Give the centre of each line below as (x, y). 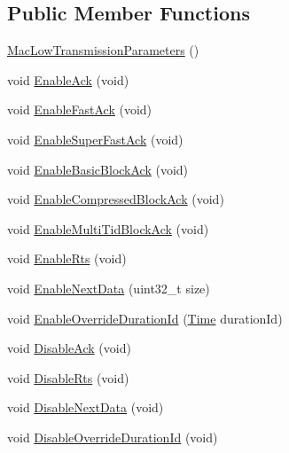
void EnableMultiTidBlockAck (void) (108, 228)
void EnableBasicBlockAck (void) (98, 169)
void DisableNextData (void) (86, 407)
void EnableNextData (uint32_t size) (109, 288)
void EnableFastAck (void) (80, 109)
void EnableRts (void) (67, 258)
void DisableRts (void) (68, 377)
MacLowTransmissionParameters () (103, 50)
